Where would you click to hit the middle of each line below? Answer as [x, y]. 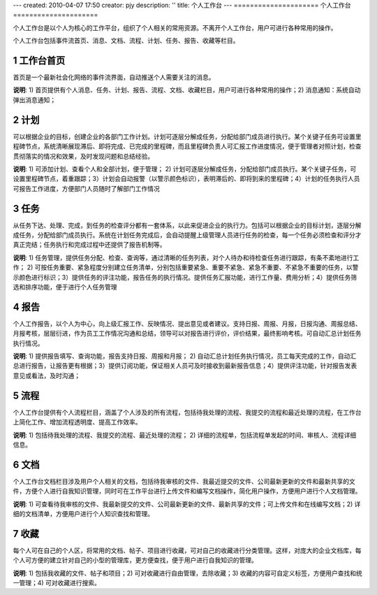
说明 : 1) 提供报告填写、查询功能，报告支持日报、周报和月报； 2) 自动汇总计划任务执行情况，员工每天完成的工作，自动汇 [185, 356]
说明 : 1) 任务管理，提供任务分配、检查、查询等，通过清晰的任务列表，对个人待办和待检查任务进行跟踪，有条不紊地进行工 [186, 257]
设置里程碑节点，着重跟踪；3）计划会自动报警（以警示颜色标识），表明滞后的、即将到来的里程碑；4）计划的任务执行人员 [186, 179]
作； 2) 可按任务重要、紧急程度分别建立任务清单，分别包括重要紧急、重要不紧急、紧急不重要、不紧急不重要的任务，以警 [186, 267]
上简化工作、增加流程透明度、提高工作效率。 [77, 422]
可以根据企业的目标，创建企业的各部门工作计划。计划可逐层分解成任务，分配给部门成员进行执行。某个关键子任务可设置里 [187, 136]
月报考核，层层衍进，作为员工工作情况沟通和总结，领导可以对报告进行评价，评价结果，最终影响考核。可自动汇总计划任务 [187, 334]
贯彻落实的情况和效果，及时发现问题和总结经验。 [83, 156]
